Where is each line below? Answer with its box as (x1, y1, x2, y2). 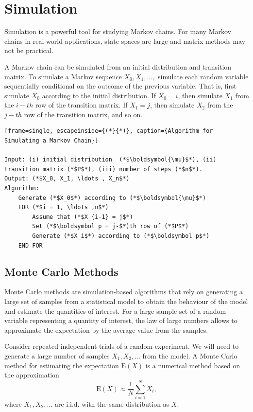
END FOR (18, 242, 43, 249)
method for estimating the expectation (4, 360, 119, 370)
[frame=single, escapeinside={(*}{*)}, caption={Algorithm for (4, 127, 213, 135)
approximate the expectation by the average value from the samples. (4, 324, 208, 335)
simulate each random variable (158, 71, 249, 81)
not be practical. (4, 45, 53, 55)
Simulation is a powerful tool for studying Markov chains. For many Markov (4, 26, 231, 36)
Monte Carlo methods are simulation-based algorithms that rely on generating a (4, 287, 243, 297)
